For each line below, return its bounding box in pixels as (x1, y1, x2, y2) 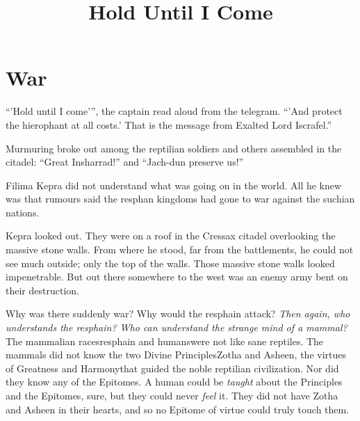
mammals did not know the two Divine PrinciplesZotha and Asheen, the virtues (6, 347, 346, 362)
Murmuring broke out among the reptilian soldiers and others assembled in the (6, 141, 342, 155)
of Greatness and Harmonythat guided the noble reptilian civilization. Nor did (6, 360, 339, 375)
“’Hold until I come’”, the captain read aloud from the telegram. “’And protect (6, 104, 343, 118)
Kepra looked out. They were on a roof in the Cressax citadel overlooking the (6, 228, 336, 243)
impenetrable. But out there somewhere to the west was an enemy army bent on (6, 269, 348, 284)
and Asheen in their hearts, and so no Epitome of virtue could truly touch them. (6, 402, 350, 416)
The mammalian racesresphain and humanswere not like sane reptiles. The (6, 333, 324, 348)
